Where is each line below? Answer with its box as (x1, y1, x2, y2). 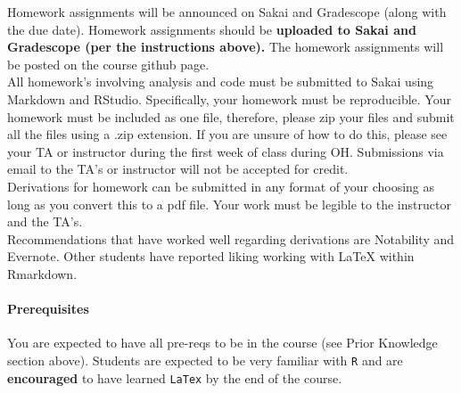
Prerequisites (7, 299, 89, 318)
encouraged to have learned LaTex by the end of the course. (7, 368, 342, 387)
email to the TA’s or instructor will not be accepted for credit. (7, 160, 349, 178)
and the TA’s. (7, 212, 83, 231)
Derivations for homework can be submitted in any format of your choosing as (7, 176, 435, 195)
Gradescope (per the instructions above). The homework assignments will (7, 37, 444, 56)
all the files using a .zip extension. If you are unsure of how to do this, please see (7, 125, 448, 143)
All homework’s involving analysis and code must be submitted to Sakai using (7, 72, 434, 91)
